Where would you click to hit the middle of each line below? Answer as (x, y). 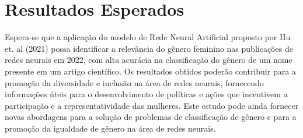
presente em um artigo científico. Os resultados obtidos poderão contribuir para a (150, 71)
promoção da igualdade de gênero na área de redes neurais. (110, 128)
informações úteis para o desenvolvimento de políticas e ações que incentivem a (146, 94)
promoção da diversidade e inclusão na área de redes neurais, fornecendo (134, 82)
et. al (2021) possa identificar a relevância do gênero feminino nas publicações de (149, 48)
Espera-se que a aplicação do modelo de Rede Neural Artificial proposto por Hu (148, 37)
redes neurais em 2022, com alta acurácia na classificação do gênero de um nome (149, 60)
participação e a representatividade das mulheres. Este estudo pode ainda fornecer (152, 105)
